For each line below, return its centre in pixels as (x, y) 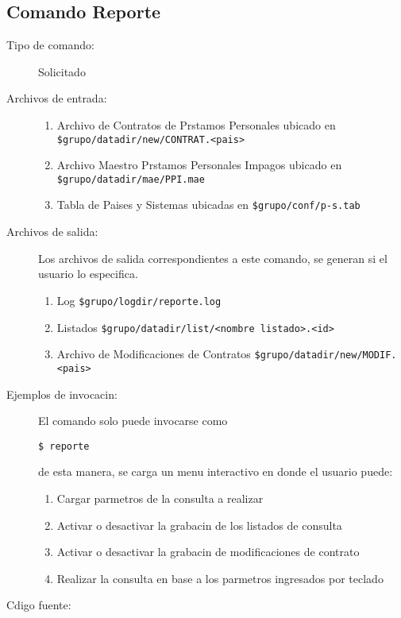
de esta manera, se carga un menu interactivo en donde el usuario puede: (216, 471)
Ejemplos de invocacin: (62, 394)
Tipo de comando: (50, 45)
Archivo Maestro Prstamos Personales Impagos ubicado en (199, 165)
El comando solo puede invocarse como (133, 421)
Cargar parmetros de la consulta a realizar (160, 498)
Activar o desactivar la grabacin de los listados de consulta (199, 525)
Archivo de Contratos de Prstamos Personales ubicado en (196, 124)
